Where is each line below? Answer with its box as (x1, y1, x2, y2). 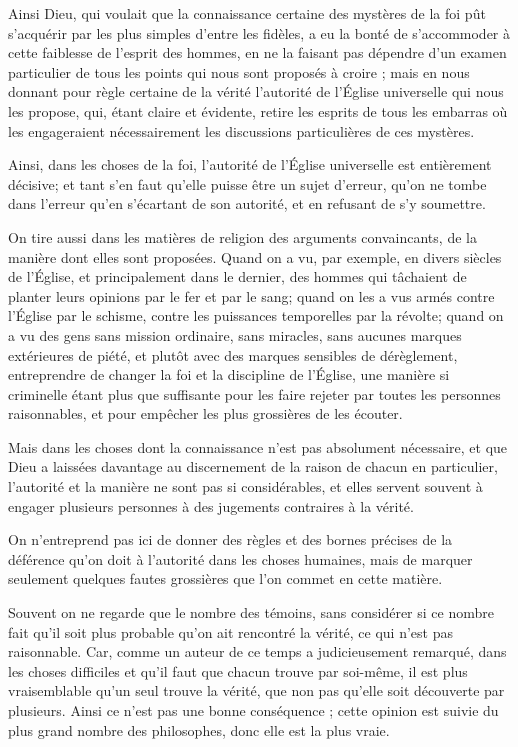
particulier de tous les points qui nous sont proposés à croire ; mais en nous (8, 61, 470, 82)
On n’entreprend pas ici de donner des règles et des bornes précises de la (8, 529, 453, 550)
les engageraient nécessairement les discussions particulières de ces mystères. (8, 120, 475, 141)
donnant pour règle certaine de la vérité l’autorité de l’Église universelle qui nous (8, 81, 504, 102)
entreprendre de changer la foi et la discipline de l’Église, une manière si (8, 364, 450, 385)
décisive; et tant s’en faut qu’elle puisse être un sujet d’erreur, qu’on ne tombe (8, 173, 487, 194)
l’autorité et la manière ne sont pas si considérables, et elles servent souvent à (8, 476, 483, 497)
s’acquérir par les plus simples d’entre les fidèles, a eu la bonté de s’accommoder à (8, 22, 511, 43)
